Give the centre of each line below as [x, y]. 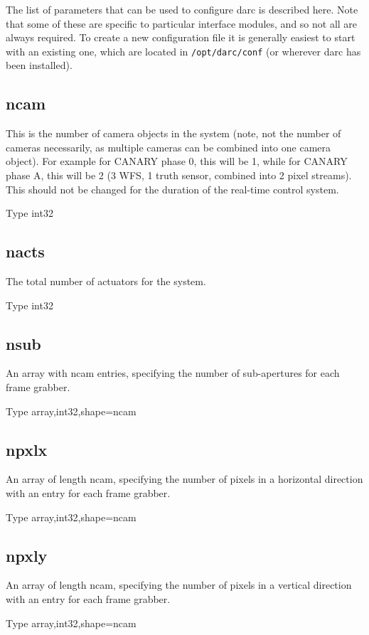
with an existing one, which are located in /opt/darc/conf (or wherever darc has [183, 51]
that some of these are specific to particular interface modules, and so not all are [182, 23]
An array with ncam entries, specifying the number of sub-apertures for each [173, 373]
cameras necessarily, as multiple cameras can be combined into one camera [169, 147]
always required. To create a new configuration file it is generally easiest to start [181, 37]
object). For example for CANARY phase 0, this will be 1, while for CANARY [177, 161]
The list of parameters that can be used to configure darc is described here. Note [182, 9]
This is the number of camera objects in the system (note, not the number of [173, 133]
